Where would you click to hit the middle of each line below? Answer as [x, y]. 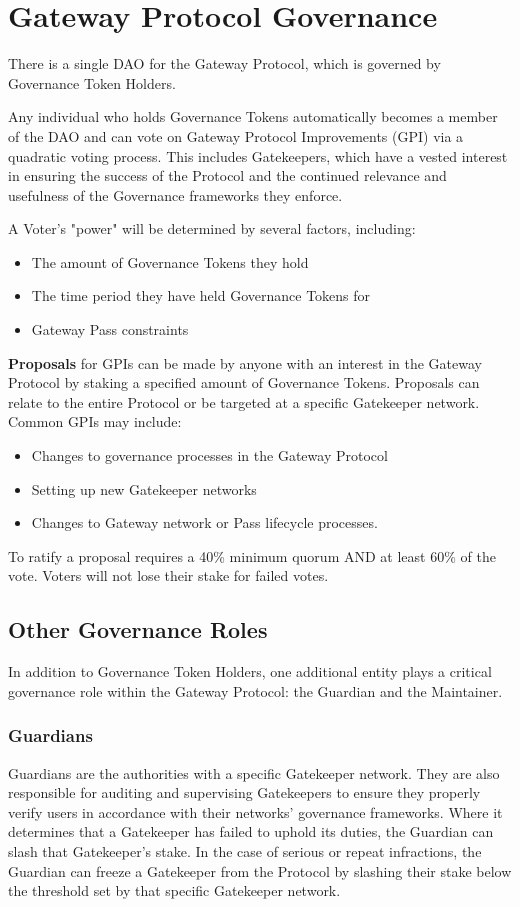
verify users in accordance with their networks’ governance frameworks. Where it [255, 811]
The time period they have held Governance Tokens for [201, 295]
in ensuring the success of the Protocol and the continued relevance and [227, 175]
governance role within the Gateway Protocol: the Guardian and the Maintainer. [255, 690]
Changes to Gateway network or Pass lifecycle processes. [204, 522]
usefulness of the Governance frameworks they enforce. [175, 194]
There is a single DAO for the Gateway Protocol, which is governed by [224, 63]
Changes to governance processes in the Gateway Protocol [209, 455]
